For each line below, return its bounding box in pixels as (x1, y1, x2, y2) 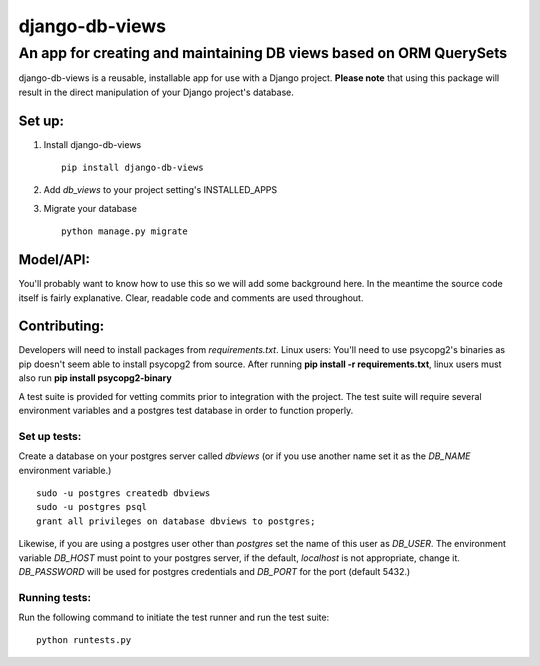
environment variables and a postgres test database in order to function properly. (18, 405, 354, 417)
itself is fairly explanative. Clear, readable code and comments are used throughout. (18, 291, 364, 304)
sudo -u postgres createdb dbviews (36, 487, 211, 499)
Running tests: (18, 590, 92, 604)
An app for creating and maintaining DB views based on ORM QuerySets (18, 44, 508, 62)
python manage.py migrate (61, 226, 189, 237)
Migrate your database (43, 202, 137, 214)
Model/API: (18, 251, 90, 269)
